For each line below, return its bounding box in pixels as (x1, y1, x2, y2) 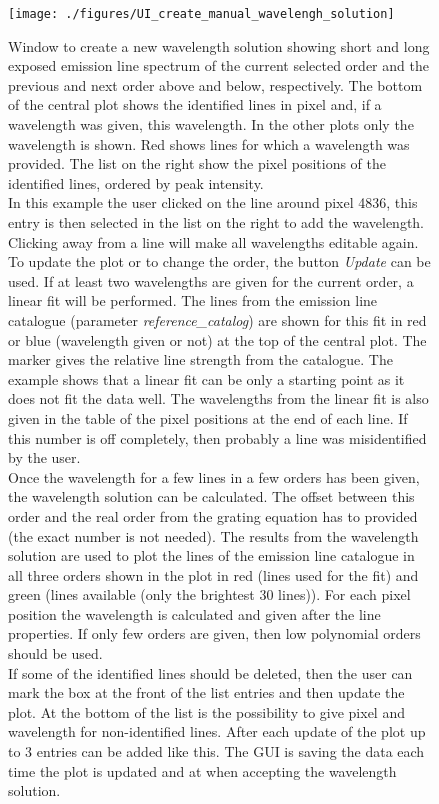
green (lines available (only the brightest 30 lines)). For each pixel (8, 584, 411, 605)
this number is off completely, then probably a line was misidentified (8, 427, 427, 448)
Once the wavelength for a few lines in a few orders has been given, (8, 466, 420, 487)
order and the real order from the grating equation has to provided (8, 505, 418, 526)
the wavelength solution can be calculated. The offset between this (8, 486, 415, 507)
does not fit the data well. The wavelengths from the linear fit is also (8, 388, 429, 409)
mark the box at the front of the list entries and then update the (8, 682, 405, 703)
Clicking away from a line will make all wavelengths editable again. (8, 231, 419, 252)
